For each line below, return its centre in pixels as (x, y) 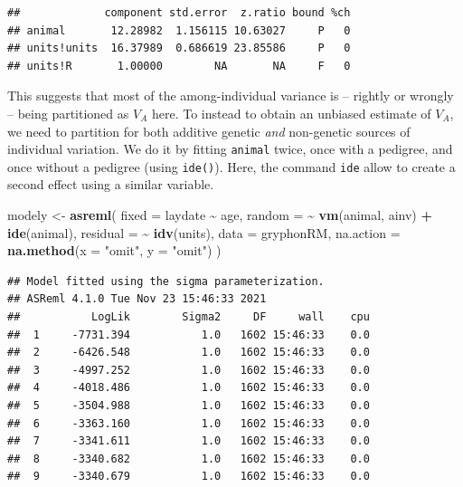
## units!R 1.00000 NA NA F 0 (179, 66)
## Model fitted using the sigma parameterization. (166, 281)
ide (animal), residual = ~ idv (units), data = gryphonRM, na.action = (204, 232)
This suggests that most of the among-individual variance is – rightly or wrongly (231, 95)
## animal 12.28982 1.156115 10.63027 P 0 (179, 30)
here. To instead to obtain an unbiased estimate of (291, 113)
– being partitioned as (68, 113)
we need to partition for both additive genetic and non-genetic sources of (209, 131)
